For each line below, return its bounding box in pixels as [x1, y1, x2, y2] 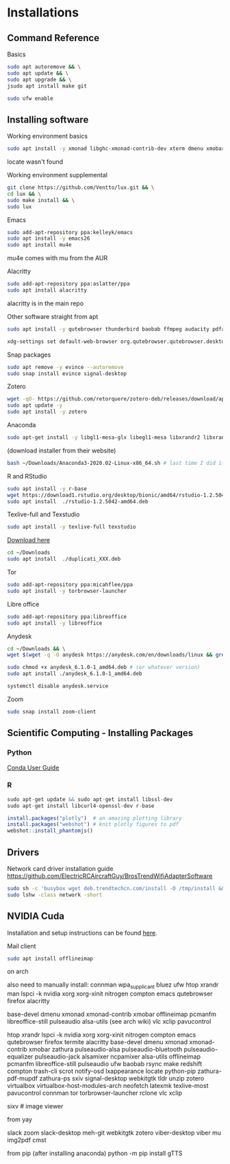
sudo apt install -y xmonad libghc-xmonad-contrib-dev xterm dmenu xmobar [7, 145, 225, 152]
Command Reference [7, 32, 100, 44]
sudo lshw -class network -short [7, 891, 103, 898]
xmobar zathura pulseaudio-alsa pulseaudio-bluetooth [28, 1046, 183, 1054]
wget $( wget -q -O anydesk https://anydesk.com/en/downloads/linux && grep [7, 652, 228, 659]
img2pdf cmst [7, 1136, 47, 1144]
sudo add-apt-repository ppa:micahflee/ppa [7, 581, 133, 588]
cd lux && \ [7, 190, 41, 197]
